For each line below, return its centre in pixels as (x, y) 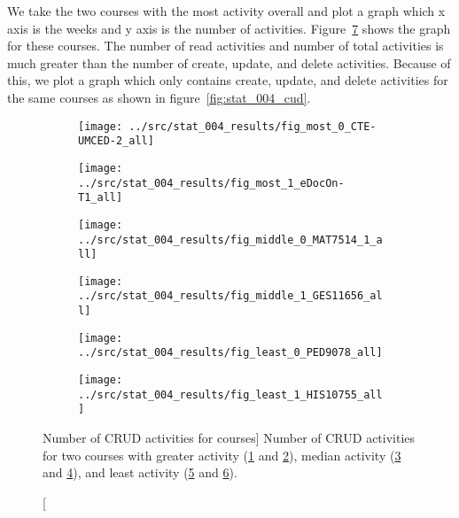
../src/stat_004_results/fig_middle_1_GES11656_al (230, 296)
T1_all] (101, 198)
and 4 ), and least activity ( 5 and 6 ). (140, 472)
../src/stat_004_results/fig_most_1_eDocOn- (211, 183)
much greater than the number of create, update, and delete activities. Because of (229, 62)
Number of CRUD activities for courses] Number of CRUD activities (229, 438)
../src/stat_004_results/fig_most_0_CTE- (253, 126)
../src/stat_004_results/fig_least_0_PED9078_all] (230, 353)
